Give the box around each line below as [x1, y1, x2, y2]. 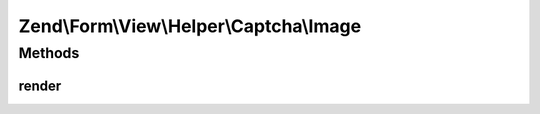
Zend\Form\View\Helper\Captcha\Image [18, 15, 362, 37]
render [18, 77, 62, 94]
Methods [18, 44, 80, 62]
